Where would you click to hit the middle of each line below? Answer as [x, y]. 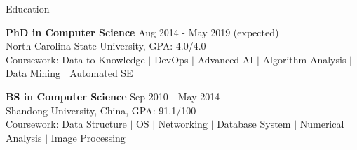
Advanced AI [225, 59]
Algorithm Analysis [304, 59]
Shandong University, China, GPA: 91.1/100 [101, 110]
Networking [183, 124]
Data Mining [33, 73]
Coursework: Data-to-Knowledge [75, 59]
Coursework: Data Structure [66, 124]
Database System [254, 124]
